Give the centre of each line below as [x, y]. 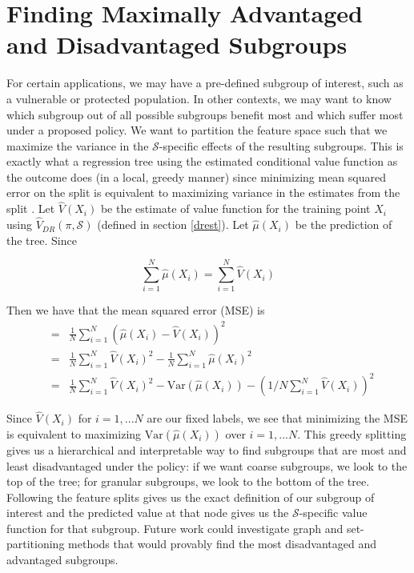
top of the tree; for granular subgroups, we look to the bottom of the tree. [188, 481]
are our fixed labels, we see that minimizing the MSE [277, 418]
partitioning [36, 544]
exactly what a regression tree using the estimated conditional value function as [202, 161]
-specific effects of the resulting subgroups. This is [281, 145]
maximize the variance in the [78, 145]
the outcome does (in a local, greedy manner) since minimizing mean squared [196, 176]
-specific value [333, 513]
